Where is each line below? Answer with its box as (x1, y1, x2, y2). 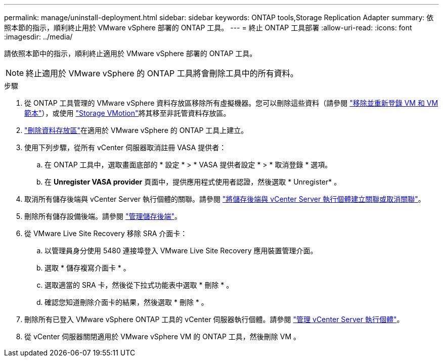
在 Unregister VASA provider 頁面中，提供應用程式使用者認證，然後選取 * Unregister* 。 (45, 177, 341, 186)
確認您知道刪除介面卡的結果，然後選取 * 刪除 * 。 (45, 298, 208, 306)
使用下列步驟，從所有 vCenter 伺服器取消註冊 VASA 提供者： (24, 143, 227, 152)
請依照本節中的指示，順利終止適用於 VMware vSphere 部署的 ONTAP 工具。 (4, 49, 257, 58)
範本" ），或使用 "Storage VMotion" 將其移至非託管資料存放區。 (24, 109, 231, 117)
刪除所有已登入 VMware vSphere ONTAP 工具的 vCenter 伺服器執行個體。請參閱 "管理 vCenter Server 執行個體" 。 (24, 315, 404, 324)
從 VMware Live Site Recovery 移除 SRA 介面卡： (24, 229, 188, 238)
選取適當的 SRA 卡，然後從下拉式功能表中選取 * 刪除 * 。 (45, 281, 234, 289)
